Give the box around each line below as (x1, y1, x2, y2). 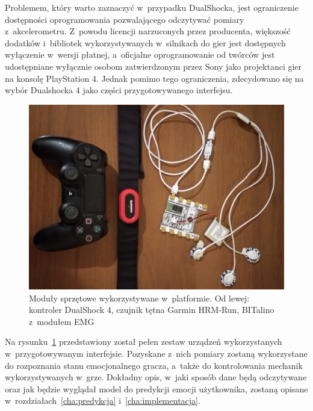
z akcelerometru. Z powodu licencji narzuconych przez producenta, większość (5, 25, 291, 37)
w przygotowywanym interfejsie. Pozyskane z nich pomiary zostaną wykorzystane (5, 347, 308, 359)
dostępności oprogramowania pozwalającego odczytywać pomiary (5, 13, 244, 25)
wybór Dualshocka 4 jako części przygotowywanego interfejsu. (5, 84, 233, 96)
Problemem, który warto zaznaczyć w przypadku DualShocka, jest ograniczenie (5, 1, 299, 13)
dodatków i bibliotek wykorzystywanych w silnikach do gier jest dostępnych (5, 36, 286, 49)
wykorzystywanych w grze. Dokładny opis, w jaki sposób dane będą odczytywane (5, 371, 307, 383)
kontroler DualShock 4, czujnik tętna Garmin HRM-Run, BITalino (29, 303, 274, 316)
